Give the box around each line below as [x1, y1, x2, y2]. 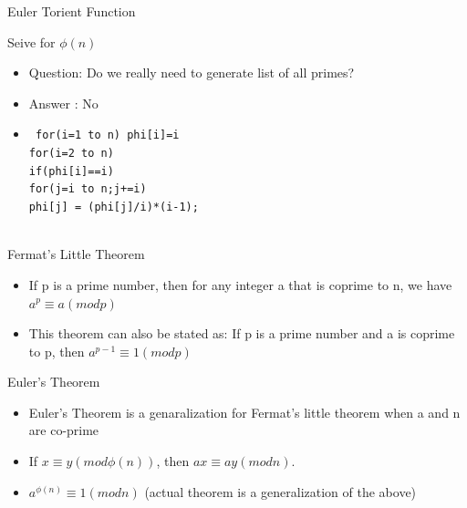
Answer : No [28, 93, 99, 112]
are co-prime [28, 420, 99, 440]
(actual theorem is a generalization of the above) [144, 482, 417, 501]
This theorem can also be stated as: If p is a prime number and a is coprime [28, 324, 455, 343]
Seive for [7, 32, 56, 51]
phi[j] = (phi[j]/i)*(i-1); [28, 201, 199, 213]
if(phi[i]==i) [28, 164, 114, 178]
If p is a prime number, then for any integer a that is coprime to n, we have [28, 275, 452, 294]
